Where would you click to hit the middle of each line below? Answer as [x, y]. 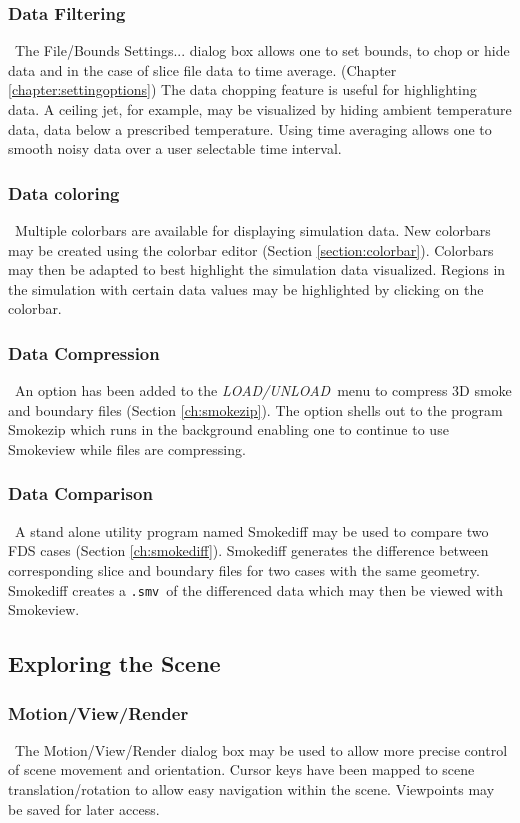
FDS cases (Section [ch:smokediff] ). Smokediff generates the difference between [248, 550]
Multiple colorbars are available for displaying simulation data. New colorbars [252, 230]
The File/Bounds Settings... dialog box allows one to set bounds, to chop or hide [262, 50]
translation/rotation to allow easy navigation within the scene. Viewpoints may [251, 789]
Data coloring [64, 192]
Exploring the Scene [114, 663]
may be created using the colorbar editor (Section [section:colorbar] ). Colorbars [251, 249]
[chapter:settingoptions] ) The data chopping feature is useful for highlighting [242, 89]
